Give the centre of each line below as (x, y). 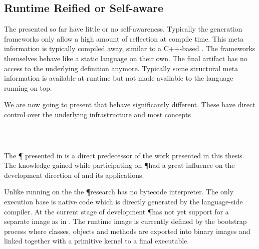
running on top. (28, 87)
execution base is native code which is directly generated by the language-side (123, 202)
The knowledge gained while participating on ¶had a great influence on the (119, 165)
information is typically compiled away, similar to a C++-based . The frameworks (130, 48)
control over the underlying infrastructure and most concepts (98, 114)
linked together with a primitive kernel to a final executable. (97, 241)
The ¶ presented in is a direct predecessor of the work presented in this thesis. (124, 155)
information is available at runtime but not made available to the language (119, 78)
